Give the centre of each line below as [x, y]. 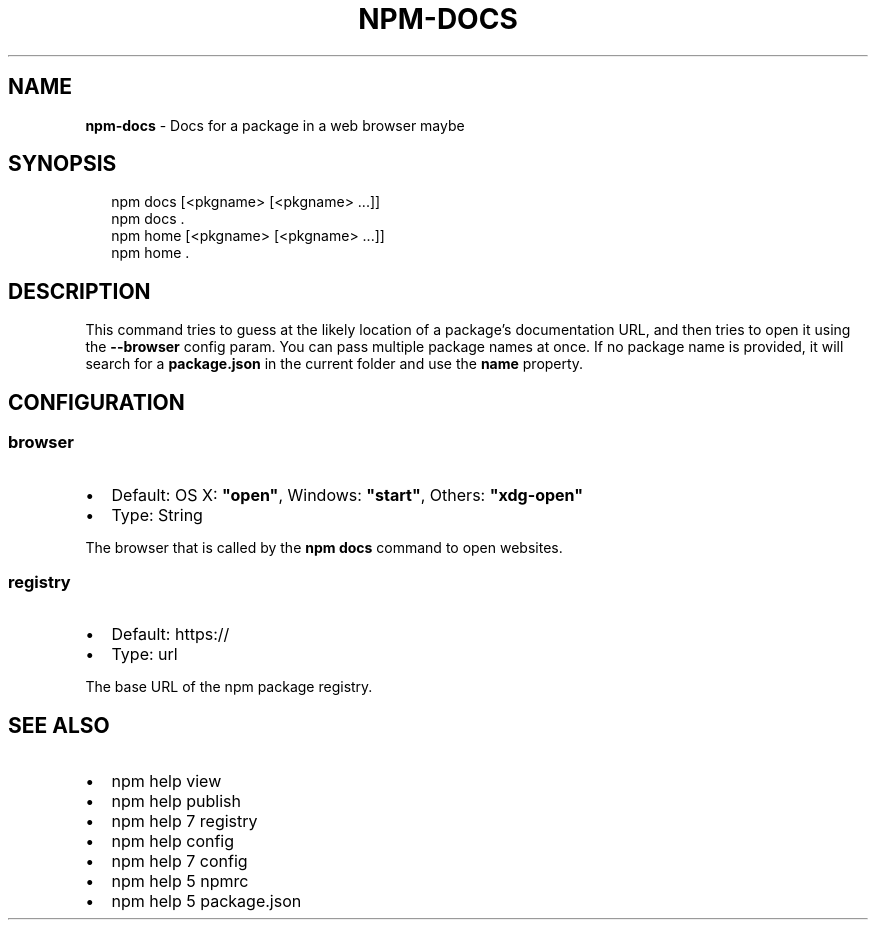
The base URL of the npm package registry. [229, 687]
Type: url [144, 654]
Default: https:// [170, 634]
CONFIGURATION [96, 402]
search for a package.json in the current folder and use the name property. [334, 364]
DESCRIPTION [79, 291]
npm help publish [176, 801]
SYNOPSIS [62, 164]
